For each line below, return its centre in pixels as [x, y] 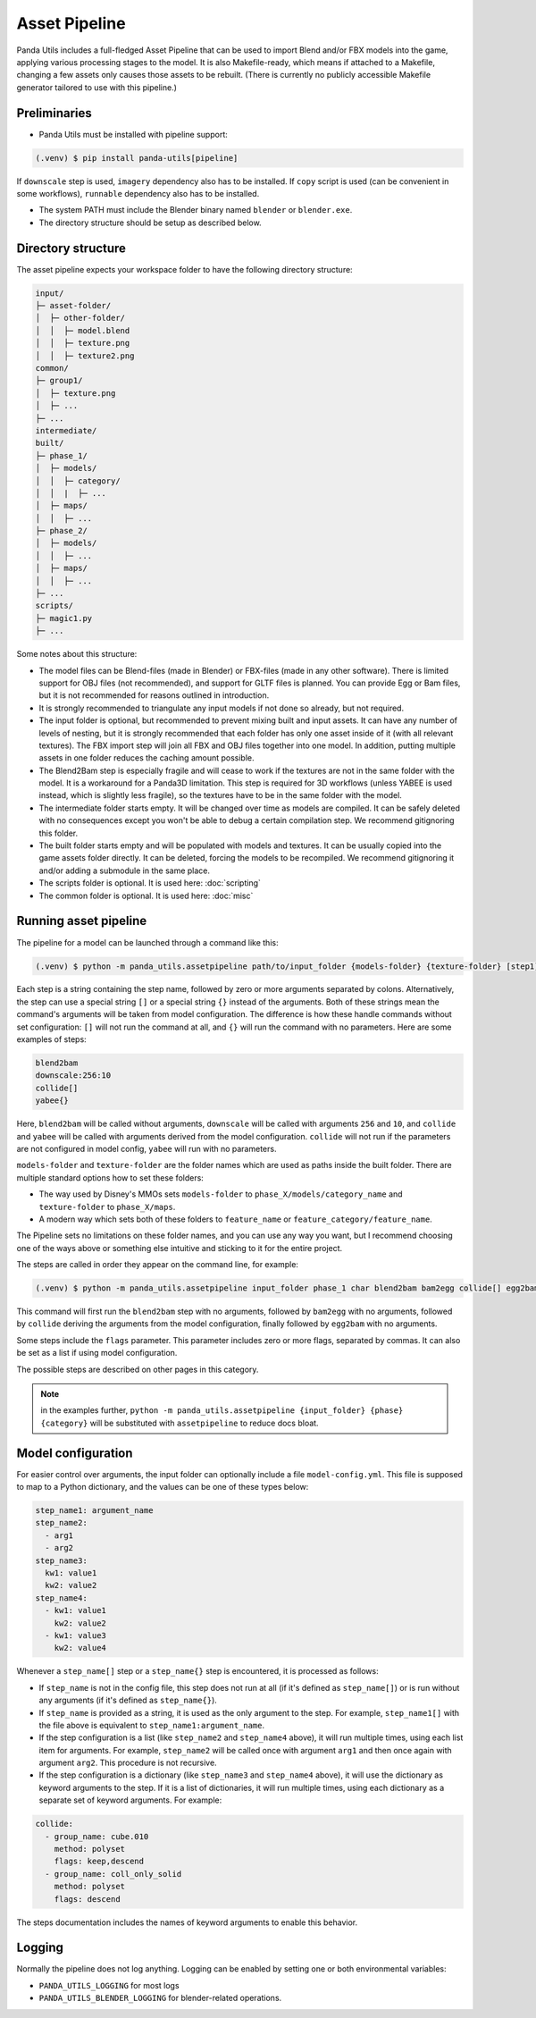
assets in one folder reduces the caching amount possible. [147, 758]
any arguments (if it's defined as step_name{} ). [128, 1700]
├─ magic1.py [64, 618]
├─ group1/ [59, 381]
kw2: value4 [80, 1648]
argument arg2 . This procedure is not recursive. [128, 1763]
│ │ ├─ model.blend [83, 330]
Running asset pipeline [82, 921]
